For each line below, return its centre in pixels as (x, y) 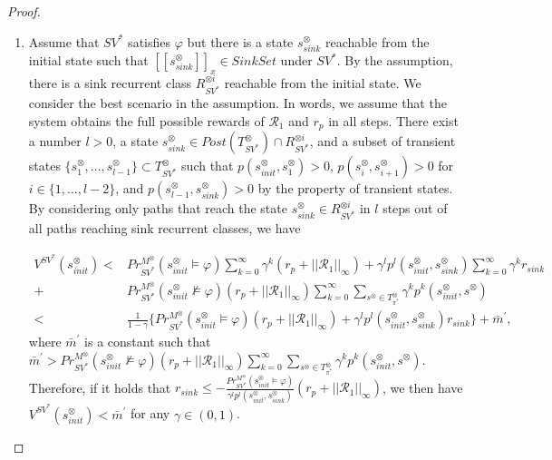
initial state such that (88, 60)
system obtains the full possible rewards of (146, 120)
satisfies (150, 41)
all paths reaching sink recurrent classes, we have (165, 228)
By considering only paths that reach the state (158, 208)
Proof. (24, 11)
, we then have (422, 387)
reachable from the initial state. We (323, 82)
